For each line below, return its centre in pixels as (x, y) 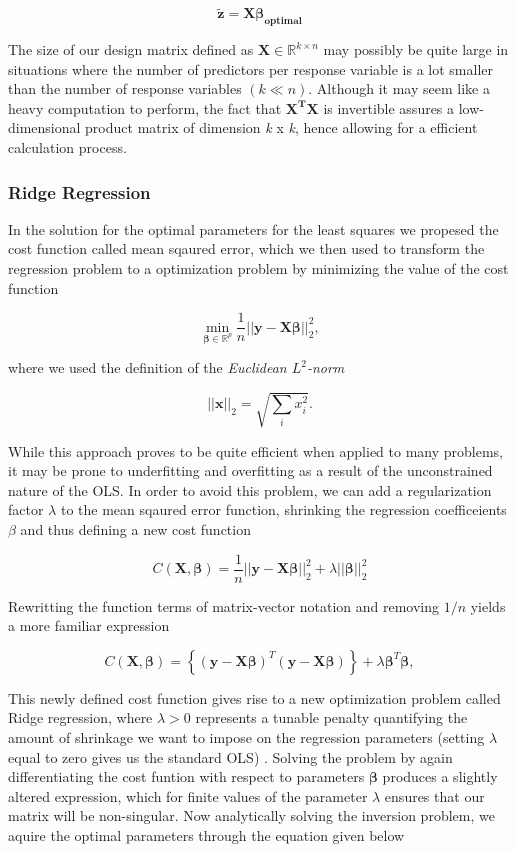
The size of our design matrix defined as (131, 49)
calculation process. (67, 146)
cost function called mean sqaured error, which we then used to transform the (246, 248)
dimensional (44, 127)
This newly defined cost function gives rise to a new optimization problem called (254, 697)
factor (26, 509)
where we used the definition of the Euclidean (147, 367)
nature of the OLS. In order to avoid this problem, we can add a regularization (250, 489)
